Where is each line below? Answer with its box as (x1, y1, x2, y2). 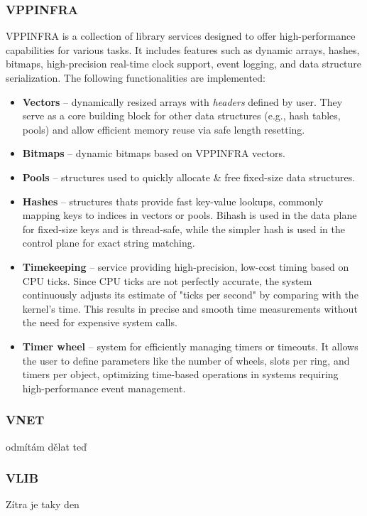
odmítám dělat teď (6, 439, 87, 453)
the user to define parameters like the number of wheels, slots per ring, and (22, 353, 350, 367)
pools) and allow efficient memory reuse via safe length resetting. (22, 122, 305, 136)
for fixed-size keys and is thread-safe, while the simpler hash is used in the (22, 221, 345, 236)
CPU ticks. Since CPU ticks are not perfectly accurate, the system (22, 273, 312, 288)
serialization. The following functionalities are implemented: (6, 70, 265, 85)
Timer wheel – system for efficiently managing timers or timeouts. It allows (22, 338, 358, 353)
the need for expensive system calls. (22, 315, 177, 330)
